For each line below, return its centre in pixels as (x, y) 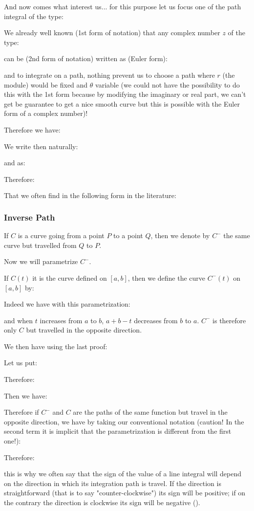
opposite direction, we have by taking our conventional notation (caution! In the (124, 421)
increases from (61, 320)
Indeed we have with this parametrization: (67, 304)
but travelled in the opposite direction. (84, 330)
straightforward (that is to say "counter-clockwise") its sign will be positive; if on (125, 493)
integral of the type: (34, 16)
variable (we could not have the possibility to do (168, 84)
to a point (128, 235)
